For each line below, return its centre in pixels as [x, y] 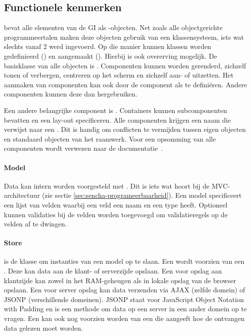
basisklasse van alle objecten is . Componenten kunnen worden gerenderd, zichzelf [125, 65]
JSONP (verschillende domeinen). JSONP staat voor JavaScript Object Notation [124, 299]
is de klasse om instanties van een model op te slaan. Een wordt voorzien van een [124, 261]
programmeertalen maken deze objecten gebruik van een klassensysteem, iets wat [124, 37]
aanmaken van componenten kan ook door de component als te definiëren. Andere [125, 84]
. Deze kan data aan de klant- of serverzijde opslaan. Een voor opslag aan [113, 271]
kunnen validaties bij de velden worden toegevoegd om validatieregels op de [116, 214]
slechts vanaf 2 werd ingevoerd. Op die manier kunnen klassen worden [108, 46]
